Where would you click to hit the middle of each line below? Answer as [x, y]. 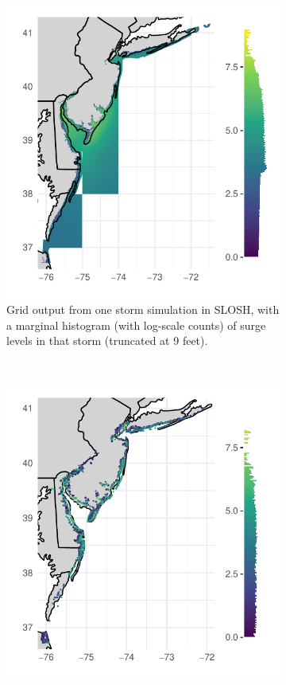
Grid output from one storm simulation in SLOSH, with [143, 309]
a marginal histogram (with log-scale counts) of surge [136, 325]
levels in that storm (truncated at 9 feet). [107, 341]
